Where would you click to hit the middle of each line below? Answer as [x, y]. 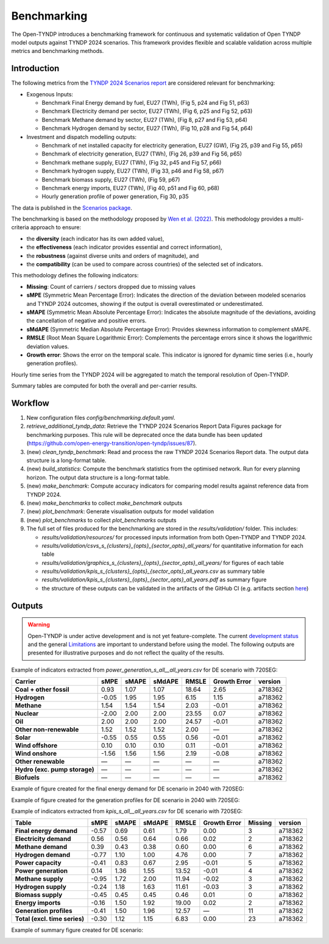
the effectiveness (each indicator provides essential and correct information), [124, 247]
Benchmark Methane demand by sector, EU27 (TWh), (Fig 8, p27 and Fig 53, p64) [145, 119]
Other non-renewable [47, 729]
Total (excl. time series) [50, 919]
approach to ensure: [56, 227]
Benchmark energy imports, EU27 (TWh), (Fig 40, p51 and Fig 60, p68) [130, 188]
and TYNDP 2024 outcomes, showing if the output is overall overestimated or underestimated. [145, 303]
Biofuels [27, 778]
